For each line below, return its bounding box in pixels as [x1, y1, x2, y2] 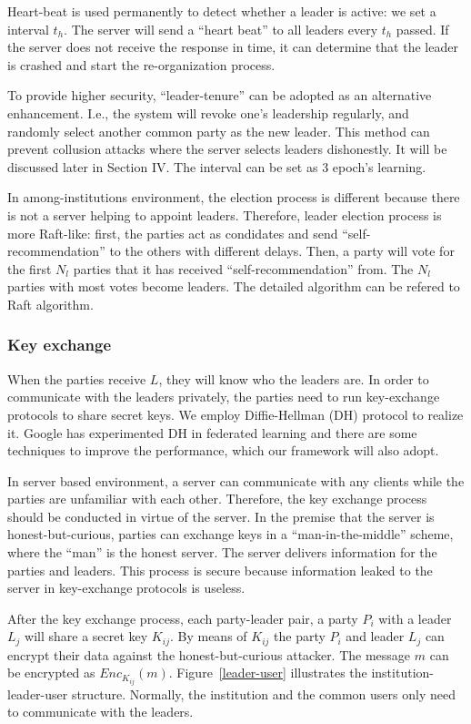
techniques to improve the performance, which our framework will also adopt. [7, 441, 439, 460]
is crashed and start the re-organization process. [7, 55, 276, 74]
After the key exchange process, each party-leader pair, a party [7, 608, 358, 627]
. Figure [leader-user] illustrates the [168, 663, 367, 682]
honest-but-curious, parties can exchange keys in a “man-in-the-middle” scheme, [7, 525, 454, 544]
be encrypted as [7, 663, 95, 682]
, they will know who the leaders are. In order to [158, 369, 429, 388]
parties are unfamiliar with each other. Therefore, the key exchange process [7, 489, 427, 508]
